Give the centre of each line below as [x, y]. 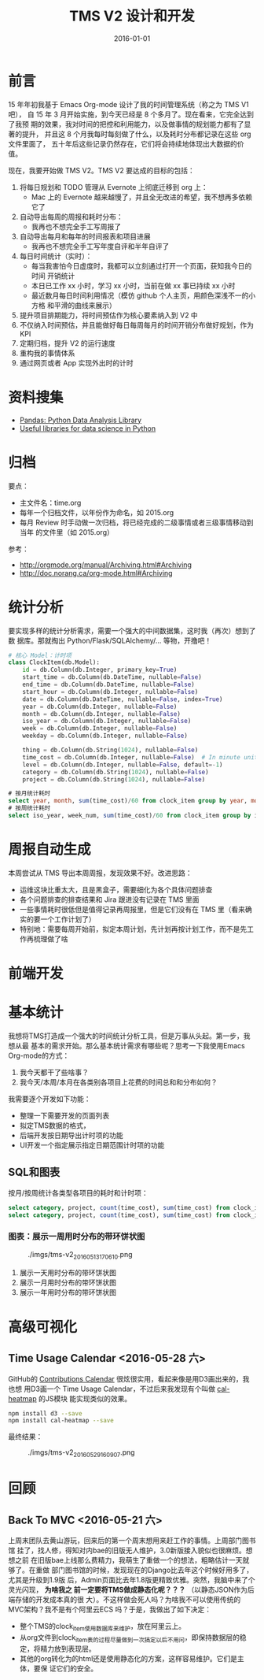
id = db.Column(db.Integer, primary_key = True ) [100, 670]
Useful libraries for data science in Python [88, 428]
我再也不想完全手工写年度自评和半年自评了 [100, 246]
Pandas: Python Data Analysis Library [81, 420]
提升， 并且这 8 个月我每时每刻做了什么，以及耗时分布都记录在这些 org [136, 134]
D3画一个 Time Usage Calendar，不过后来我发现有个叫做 [123, 1389]
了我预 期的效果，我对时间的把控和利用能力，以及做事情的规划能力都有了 [126, 124]
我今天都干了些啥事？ [54, 1072]
